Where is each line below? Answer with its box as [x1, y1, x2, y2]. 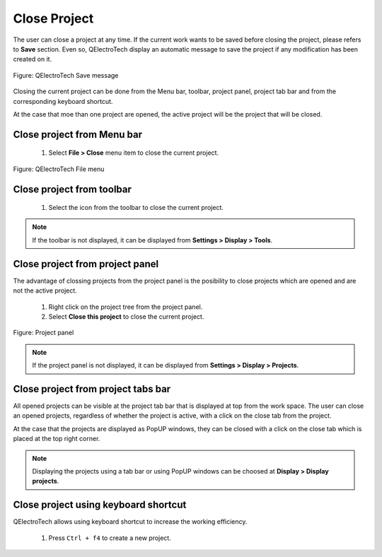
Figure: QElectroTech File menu [13, 165, 105, 173]
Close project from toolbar [13, 183, 132, 195]
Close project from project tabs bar [13, 382, 171, 395]
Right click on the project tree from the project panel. [48, 303, 203, 311]
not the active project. [13, 286, 77, 295]
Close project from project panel [13, 258, 159, 270]
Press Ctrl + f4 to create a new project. [48, 534, 171, 542]
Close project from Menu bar [13, 128, 143, 141]
